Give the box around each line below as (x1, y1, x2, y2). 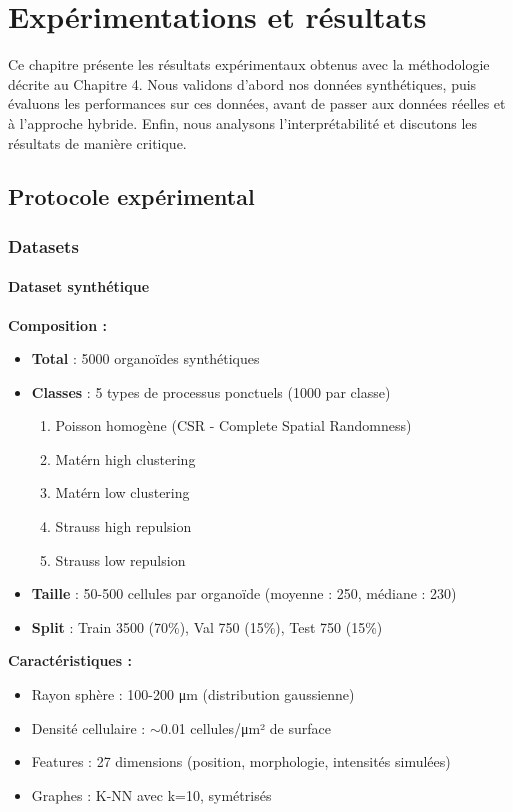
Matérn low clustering (55, 482, 190, 503)
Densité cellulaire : (31, 717, 146, 738)
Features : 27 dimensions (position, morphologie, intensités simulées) (31, 751, 451, 772)
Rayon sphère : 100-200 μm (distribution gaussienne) (31, 684, 355, 705)
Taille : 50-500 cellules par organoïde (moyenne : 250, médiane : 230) (31, 583, 457, 604)
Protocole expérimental (8, 181, 255, 212)
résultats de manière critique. (8, 132, 187, 153)
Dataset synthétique (8, 276, 150, 297)
